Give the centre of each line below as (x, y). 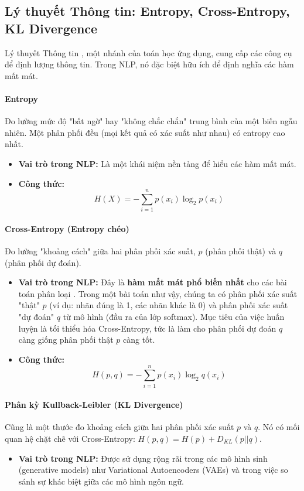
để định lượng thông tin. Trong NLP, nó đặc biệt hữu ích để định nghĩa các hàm (149, 64)
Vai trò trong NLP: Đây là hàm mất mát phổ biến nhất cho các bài (153, 282)
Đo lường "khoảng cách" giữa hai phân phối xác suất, (100, 251)
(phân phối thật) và (241, 251)
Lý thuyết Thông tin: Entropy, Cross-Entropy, (147, 11)
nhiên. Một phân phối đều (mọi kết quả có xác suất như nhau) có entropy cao (145, 132)
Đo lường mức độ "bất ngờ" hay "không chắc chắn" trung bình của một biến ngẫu (151, 121)
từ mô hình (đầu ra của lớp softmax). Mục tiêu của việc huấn (174, 317)
